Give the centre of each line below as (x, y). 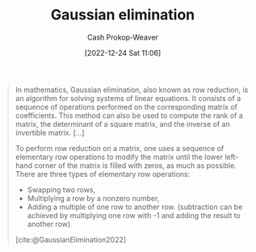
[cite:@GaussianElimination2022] (71, 239)
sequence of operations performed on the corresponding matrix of (126, 107)
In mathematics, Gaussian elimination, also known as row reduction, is (132, 90)
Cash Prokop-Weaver (123, 37)
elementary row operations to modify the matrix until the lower (119, 157)
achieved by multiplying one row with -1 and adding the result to (134, 215)
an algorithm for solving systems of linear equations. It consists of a (128, 98)
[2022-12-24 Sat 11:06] (123, 52)
